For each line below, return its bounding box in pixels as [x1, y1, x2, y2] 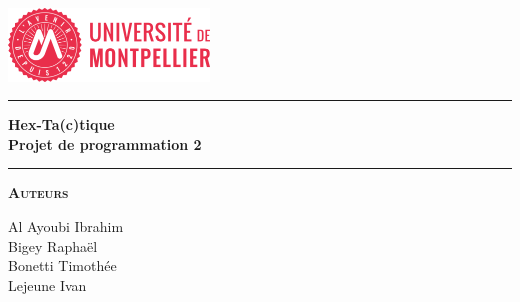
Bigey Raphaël [8, 235, 98, 256]
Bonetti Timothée [8, 255, 117, 276]
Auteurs [8, 182, 69, 203]
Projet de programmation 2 [8, 133, 202, 154]
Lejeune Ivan [8, 274, 87, 295]
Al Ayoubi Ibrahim [8, 215, 124, 236]
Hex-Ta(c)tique [8, 114, 115, 135]
